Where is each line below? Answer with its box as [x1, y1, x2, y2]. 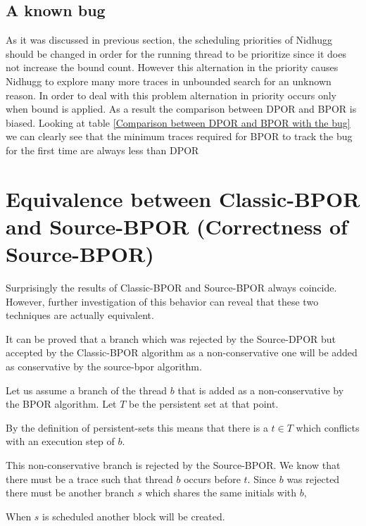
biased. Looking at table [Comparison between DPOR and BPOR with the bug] [6, 115, 351, 130]
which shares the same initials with [145, 485, 297, 500]
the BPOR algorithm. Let [6, 396, 117, 411]
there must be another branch [6, 485, 134, 500]
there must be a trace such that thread [6, 471, 173, 486]
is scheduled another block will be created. [42, 508, 225, 523]
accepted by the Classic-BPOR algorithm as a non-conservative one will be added [6, 345, 358, 360]
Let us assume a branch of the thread [6, 382, 168, 397]
